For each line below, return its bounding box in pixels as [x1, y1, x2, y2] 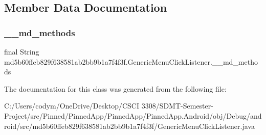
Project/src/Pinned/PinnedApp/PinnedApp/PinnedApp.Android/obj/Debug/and [4, 110, 262, 121]
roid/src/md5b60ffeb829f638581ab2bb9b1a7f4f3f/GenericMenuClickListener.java [4, 120, 255, 131]
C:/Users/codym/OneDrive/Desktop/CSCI [4, 100, 139, 111]
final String [4, 46, 39, 57]
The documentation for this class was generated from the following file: [4, 83, 227, 94]
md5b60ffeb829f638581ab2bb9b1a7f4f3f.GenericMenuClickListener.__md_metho [4, 56, 258, 67]
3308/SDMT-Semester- [141, 100, 213, 111]
